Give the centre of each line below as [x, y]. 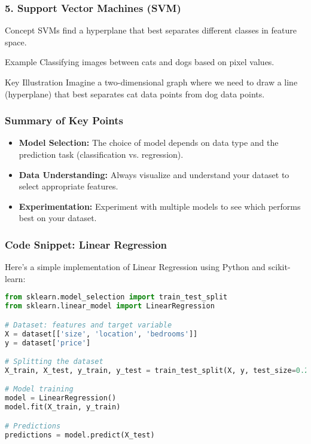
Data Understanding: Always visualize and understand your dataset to [154, 174]
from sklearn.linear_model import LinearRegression [110, 306]
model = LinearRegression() [61, 398]
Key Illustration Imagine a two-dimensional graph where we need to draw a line [151, 82]
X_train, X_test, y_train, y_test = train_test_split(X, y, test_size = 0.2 [157, 370]
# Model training [39, 389]
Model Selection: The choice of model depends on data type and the [149, 143]
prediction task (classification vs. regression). [101, 154]
